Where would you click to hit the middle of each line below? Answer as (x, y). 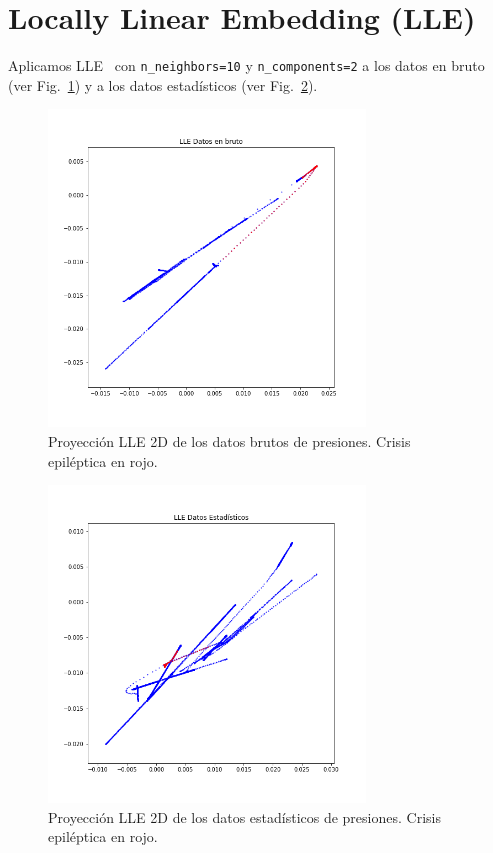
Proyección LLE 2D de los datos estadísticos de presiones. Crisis (244, 816)
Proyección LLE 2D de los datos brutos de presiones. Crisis (229, 440)
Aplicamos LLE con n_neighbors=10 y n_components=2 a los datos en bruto (246, 65)
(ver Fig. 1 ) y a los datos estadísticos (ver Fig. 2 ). (163, 84)
